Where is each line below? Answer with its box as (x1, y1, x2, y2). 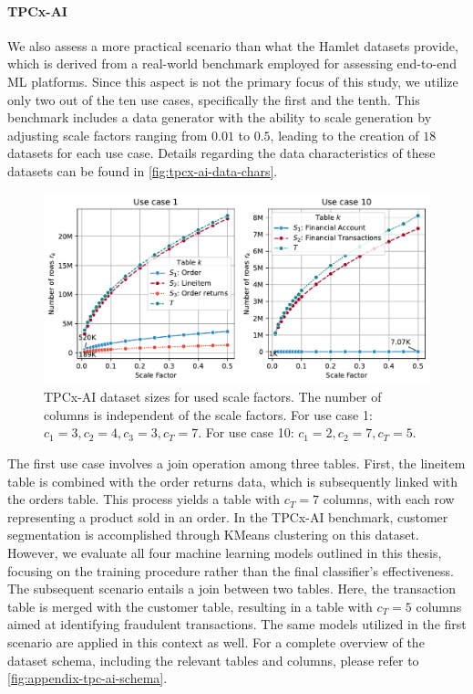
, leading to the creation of (270, 125, 419, 144)
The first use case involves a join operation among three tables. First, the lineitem (7, 454, 466, 473)
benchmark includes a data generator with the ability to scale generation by (7, 108, 432, 127)
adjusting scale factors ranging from (7, 125, 208, 144)
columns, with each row (323, 489, 455, 509)
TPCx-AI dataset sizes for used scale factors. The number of (44, 387, 382, 406)
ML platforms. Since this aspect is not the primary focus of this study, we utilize (7, 71, 458, 90)
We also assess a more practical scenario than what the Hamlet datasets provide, (7, 36, 458, 55)
